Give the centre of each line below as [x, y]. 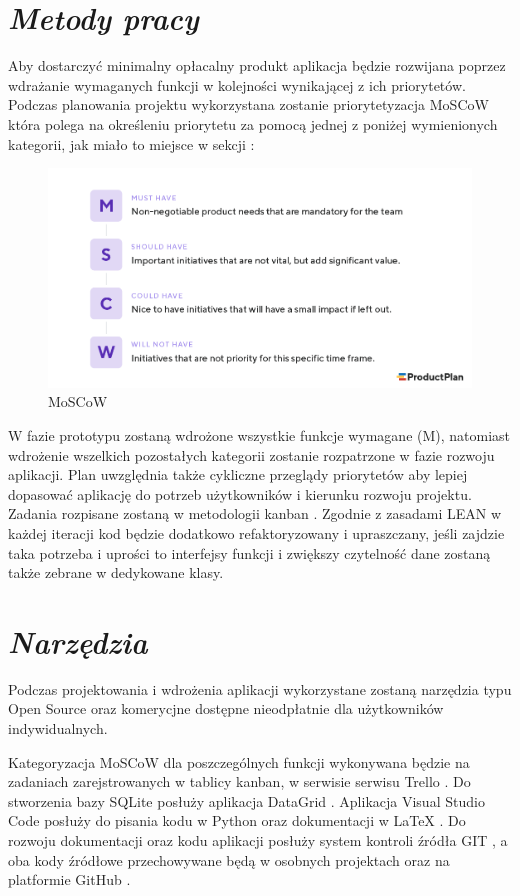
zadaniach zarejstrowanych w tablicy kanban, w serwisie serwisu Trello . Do [239, 781]
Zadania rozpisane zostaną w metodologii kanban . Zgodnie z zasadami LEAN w [254, 513]
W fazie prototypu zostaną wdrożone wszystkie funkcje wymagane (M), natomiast [259, 434]
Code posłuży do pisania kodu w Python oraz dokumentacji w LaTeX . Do [237, 820]
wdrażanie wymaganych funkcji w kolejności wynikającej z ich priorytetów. [237, 84]
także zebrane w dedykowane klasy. [116, 572]
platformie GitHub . [69, 879]
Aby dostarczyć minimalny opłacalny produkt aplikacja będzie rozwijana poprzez [257, 65]
